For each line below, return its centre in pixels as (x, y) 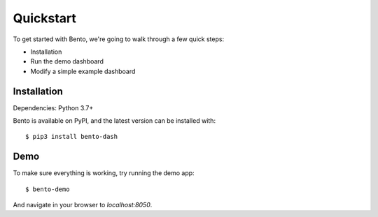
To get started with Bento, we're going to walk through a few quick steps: (118, 39)
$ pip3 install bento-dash (72, 137)
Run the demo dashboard (67, 61)
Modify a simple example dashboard (83, 71)
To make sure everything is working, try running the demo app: (104, 173)
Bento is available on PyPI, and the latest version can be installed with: (114, 121)
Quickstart (45, 18)
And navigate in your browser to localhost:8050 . (83, 205)
